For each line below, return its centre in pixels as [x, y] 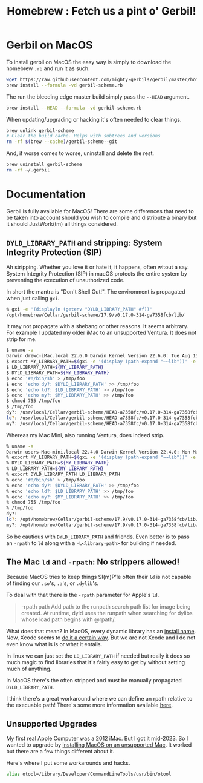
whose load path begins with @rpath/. [68, 619]
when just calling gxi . [33, 298]
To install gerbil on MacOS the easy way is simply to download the [89, 62]
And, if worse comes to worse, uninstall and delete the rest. [80, 153]
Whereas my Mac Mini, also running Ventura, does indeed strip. [85, 435]
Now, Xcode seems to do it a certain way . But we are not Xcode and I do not [101, 638]
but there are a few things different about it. [60, 752]
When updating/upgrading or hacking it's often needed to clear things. [94, 119]
